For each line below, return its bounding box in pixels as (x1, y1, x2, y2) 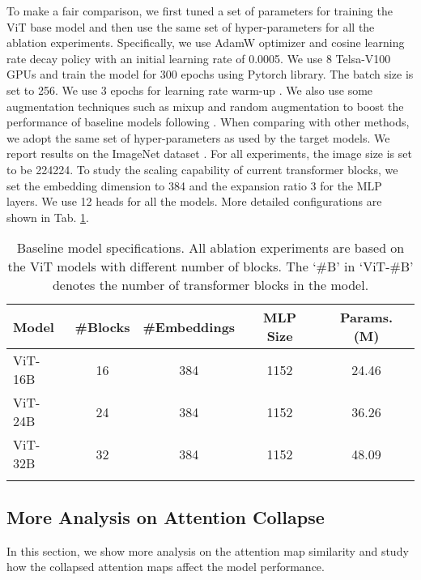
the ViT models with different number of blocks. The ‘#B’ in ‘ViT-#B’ (7, 257, 414, 276)
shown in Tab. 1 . (6, 208, 89, 225)
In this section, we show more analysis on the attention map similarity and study (6, 542, 409, 559)
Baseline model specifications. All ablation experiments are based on (16, 238, 405, 258)
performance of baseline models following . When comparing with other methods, (6, 113, 410, 130)
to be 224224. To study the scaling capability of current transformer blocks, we (6, 160, 398, 177)
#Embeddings (142, 317, 236, 336)
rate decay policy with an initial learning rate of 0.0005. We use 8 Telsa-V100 (6, 49, 391, 66)
